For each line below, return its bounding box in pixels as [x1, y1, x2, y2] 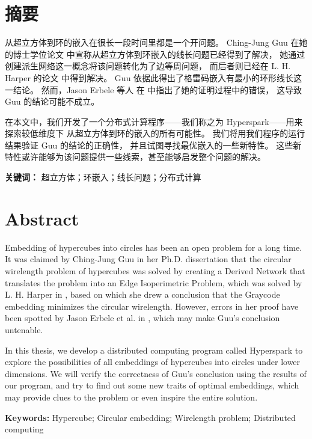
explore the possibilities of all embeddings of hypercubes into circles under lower [5, 355, 301, 368]
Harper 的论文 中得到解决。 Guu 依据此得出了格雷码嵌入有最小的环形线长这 [5, 71, 302, 84]
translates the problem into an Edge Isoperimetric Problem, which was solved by [5, 276, 302, 289]
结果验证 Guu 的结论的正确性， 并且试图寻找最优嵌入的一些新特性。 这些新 [5, 138, 302, 151]
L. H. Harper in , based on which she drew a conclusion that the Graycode [5, 288, 280, 301]
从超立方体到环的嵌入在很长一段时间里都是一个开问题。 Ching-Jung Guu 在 [5, 36, 299, 49]
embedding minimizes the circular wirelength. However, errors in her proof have [5, 299, 299, 312]
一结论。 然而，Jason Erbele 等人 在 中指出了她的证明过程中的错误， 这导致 [5, 83, 302, 96]
